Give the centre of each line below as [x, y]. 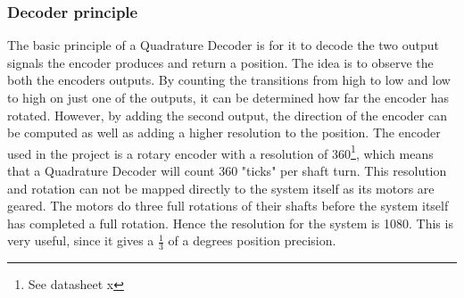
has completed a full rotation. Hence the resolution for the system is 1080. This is [230, 223]
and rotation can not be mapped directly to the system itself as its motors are [221, 188]
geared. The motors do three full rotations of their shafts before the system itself [228, 206]
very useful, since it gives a [81, 240]
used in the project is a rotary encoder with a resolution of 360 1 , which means [220, 152]
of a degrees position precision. [252, 240]
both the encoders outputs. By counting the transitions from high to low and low [229, 80]
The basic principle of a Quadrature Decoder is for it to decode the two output [223, 45]
